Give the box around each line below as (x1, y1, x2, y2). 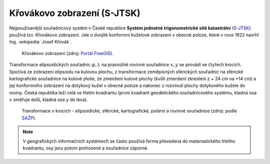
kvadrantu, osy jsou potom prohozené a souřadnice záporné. (22, 145, 148, 151)
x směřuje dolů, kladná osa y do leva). (9, 96, 88, 102)
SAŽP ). (21, 115, 36, 121)
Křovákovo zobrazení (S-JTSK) (9, 7, 140, 18)
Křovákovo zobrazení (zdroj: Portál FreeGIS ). (21, 50, 113, 56)
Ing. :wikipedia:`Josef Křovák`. (9, 39, 72, 45)
